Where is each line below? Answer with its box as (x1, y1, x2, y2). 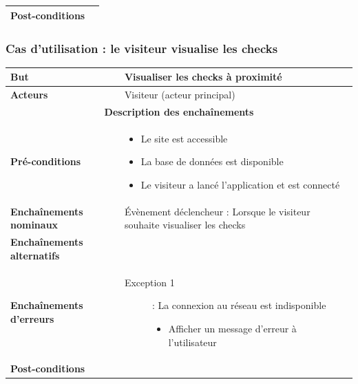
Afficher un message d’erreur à (168, 321, 297, 335)
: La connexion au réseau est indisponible (151, 298, 326, 312)
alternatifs (10, 248, 60, 262)
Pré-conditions (10, 154, 81, 169)
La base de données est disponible (140, 154, 284, 169)
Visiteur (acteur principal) (124, 87, 235, 102)
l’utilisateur (168, 334, 217, 349)
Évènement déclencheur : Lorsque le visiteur (124, 204, 310, 218)
